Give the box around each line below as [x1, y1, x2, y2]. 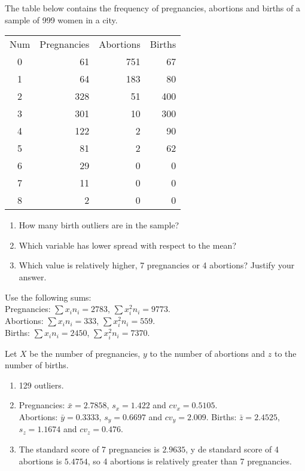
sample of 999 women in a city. [5, 13, 118, 26]
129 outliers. [19, 378, 64, 391]
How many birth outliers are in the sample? [19, 219, 179, 231]
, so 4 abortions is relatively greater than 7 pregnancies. [87, 454, 292, 467]
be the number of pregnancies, [29, 347, 141, 359]
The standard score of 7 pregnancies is [19, 443, 160, 455]
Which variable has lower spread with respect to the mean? [19, 238, 236, 251]
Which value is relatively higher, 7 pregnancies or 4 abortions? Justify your [19, 259, 295, 271]
